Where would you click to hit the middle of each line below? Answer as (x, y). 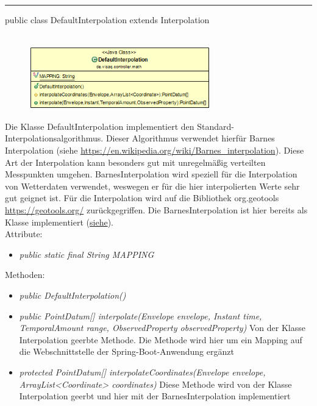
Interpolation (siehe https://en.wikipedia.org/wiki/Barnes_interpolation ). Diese (155, 150)
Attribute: (24, 234)
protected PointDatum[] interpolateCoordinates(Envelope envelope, (142, 372)
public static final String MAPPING (87, 254)
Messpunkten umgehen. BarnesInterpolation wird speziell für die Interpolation (151, 174)
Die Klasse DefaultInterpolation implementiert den (100, 126)
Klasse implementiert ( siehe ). (59, 222)
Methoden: (25, 275)
